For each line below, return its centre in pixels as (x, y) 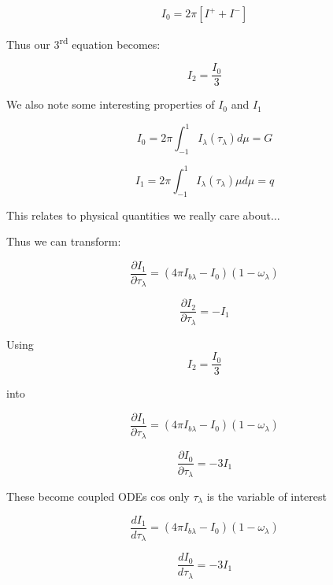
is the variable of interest (266, 496)
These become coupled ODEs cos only (98, 496)
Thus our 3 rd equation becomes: (83, 43)
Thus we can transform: (64, 241)
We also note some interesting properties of (111, 104)
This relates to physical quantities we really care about (139, 215)
